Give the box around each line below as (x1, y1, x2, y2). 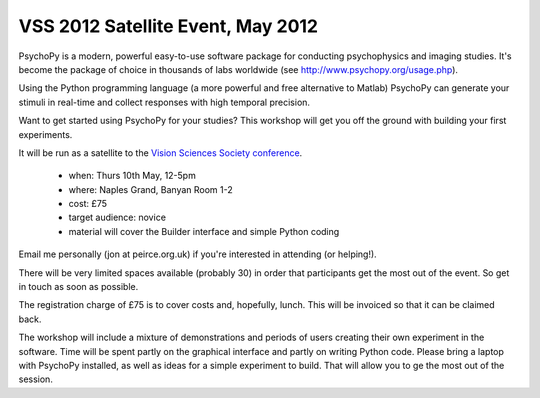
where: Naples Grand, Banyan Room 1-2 (68, 183, 234, 195)
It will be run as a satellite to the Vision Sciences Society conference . (18, 146, 303, 159)
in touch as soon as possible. (18, 281, 139, 293)
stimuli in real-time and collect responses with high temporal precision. (18, 96, 310, 108)
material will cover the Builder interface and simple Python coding (68, 225, 340, 237)
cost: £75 (68, 198, 107, 210)
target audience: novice (68, 211, 167, 224)
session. (18, 373, 54, 385)
